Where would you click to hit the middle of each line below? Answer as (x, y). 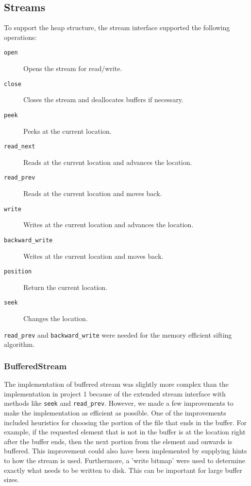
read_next (20, 147)
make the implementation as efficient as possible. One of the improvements (115, 412)
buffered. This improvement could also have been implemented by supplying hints (125, 451)
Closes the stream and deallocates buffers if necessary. (103, 99)
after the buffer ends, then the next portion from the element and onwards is (118, 441)
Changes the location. (56, 318)
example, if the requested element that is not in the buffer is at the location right (125, 432)
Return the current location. (65, 287)
